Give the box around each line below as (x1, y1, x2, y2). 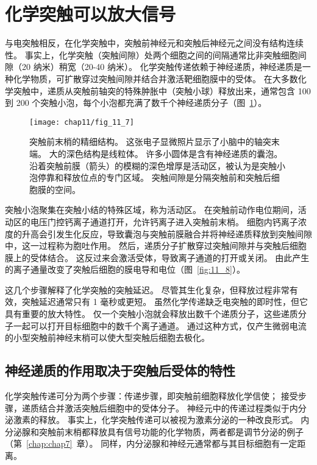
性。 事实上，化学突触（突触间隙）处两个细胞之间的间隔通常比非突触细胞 (5, 48, 298, 61)
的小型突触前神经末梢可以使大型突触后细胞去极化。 (5, 331, 210, 344)
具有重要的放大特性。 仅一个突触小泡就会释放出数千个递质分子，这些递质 (5, 307, 298, 320)
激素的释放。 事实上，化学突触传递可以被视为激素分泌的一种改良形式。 (13, 413, 298, 426)
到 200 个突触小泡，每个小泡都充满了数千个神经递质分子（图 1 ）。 (5, 96, 267, 109)
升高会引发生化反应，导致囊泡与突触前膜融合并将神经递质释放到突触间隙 (21, 227, 312, 240)
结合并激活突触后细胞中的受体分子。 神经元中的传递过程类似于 (38, 401, 290, 414)
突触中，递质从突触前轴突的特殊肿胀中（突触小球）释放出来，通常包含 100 (13, 84, 311, 97)
